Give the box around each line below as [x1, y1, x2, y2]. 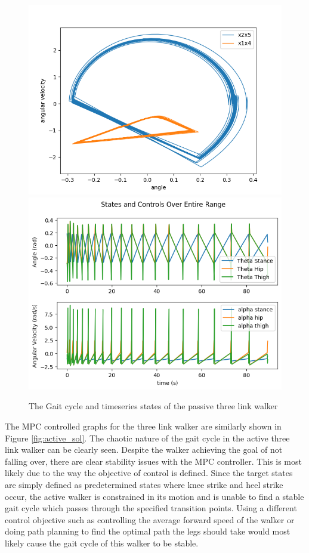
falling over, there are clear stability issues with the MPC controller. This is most [5, 455, 302, 467]
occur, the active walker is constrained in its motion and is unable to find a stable [5, 490, 304, 502]
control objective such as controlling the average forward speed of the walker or [5, 513, 295, 526]
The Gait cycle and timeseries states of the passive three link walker [29, 400, 278, 412]
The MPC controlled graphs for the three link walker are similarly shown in [5, 420, 282, 432]
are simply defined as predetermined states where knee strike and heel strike [5, 478, 283, 490]
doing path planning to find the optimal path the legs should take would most [5, 525, 291, 537]
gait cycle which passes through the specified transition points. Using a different [5, 502, 297, 514]
